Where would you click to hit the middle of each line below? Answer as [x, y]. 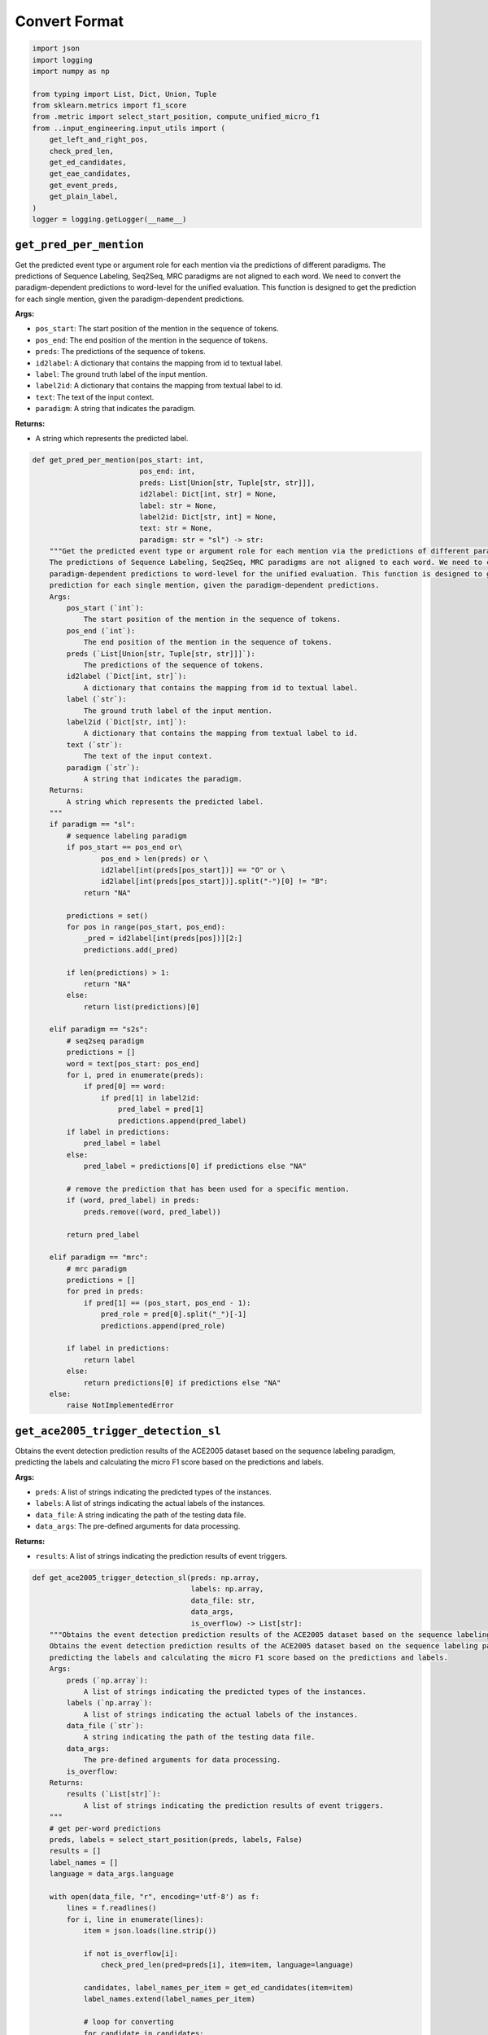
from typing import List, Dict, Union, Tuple [124, 94]
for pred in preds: [105, 1291]
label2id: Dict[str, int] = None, [208, 516]
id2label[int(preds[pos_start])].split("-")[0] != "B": [214, 882]
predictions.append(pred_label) [183, 1120]
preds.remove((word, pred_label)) [152, 1212]
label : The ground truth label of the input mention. [121, 374]
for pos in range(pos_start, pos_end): [146, 927]
